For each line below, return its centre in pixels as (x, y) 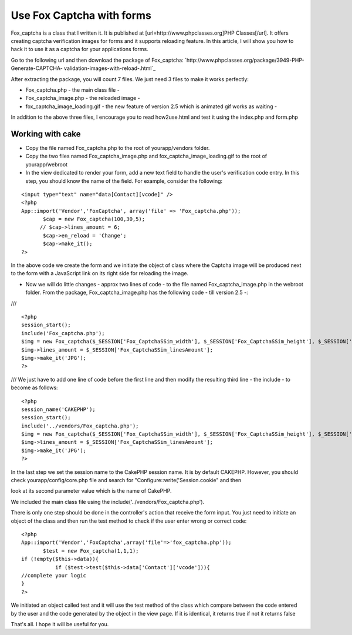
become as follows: (34, 387)
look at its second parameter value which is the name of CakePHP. (91, 491)
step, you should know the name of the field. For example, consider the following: (124, 181)
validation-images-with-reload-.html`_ (110, 68)
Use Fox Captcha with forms (81, 15)
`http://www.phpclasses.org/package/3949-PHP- (245, 60)
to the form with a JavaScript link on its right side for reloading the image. (100, 273)
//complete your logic (54, 575)
